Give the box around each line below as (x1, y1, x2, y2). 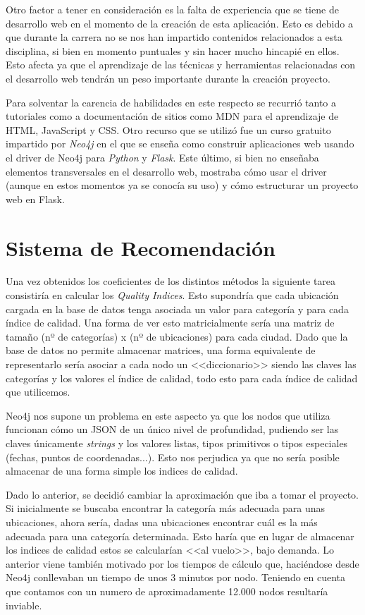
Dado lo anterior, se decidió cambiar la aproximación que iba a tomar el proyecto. (6, 487, 359, 501)
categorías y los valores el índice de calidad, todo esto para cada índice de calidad (6, 370, 358, 385)
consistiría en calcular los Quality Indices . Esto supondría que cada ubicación (6, 288, 339, 303)
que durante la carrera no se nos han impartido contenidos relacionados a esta (6, 30, 342, 44)
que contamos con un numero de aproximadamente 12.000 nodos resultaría (6, 583, 328, 598)
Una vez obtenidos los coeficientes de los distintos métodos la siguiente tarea (6, 274, 336, 288)
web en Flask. (6, 191, 65, 206)
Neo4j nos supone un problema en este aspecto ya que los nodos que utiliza (6, 408, 330, 422)
